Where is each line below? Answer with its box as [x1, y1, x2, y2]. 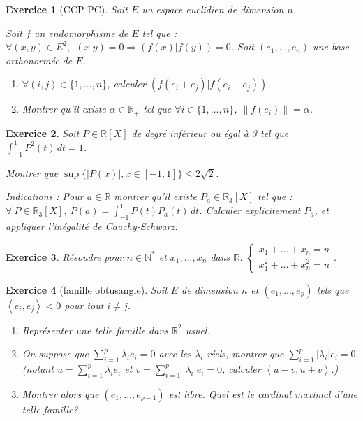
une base [313, 39, 350, 54]
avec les [158, 346, 191, 361]
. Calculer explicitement [199, 203, 301, 217]
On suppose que [22, 346, 89, 361]
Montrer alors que [22, 386, 99, 401]
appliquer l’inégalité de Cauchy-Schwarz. [6, 219, 178, 234]
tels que [316, 282, 349, 297]
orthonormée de [6, 52, 73, 67]
